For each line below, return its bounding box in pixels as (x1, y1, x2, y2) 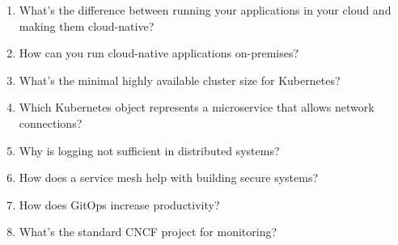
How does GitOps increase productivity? (19, 196, 220, 213)
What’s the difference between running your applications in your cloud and (19, 2, 392, 18)
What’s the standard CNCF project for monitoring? (19, 223, 277, 240)
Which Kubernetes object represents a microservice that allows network (19, 99, 375, 116)
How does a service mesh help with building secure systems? (19, 169, 319, 186)
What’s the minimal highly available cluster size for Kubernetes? (19, 71, 341, 88)
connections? (19, 114, 83, 131)
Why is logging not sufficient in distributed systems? (19, 142, 280, 158)
